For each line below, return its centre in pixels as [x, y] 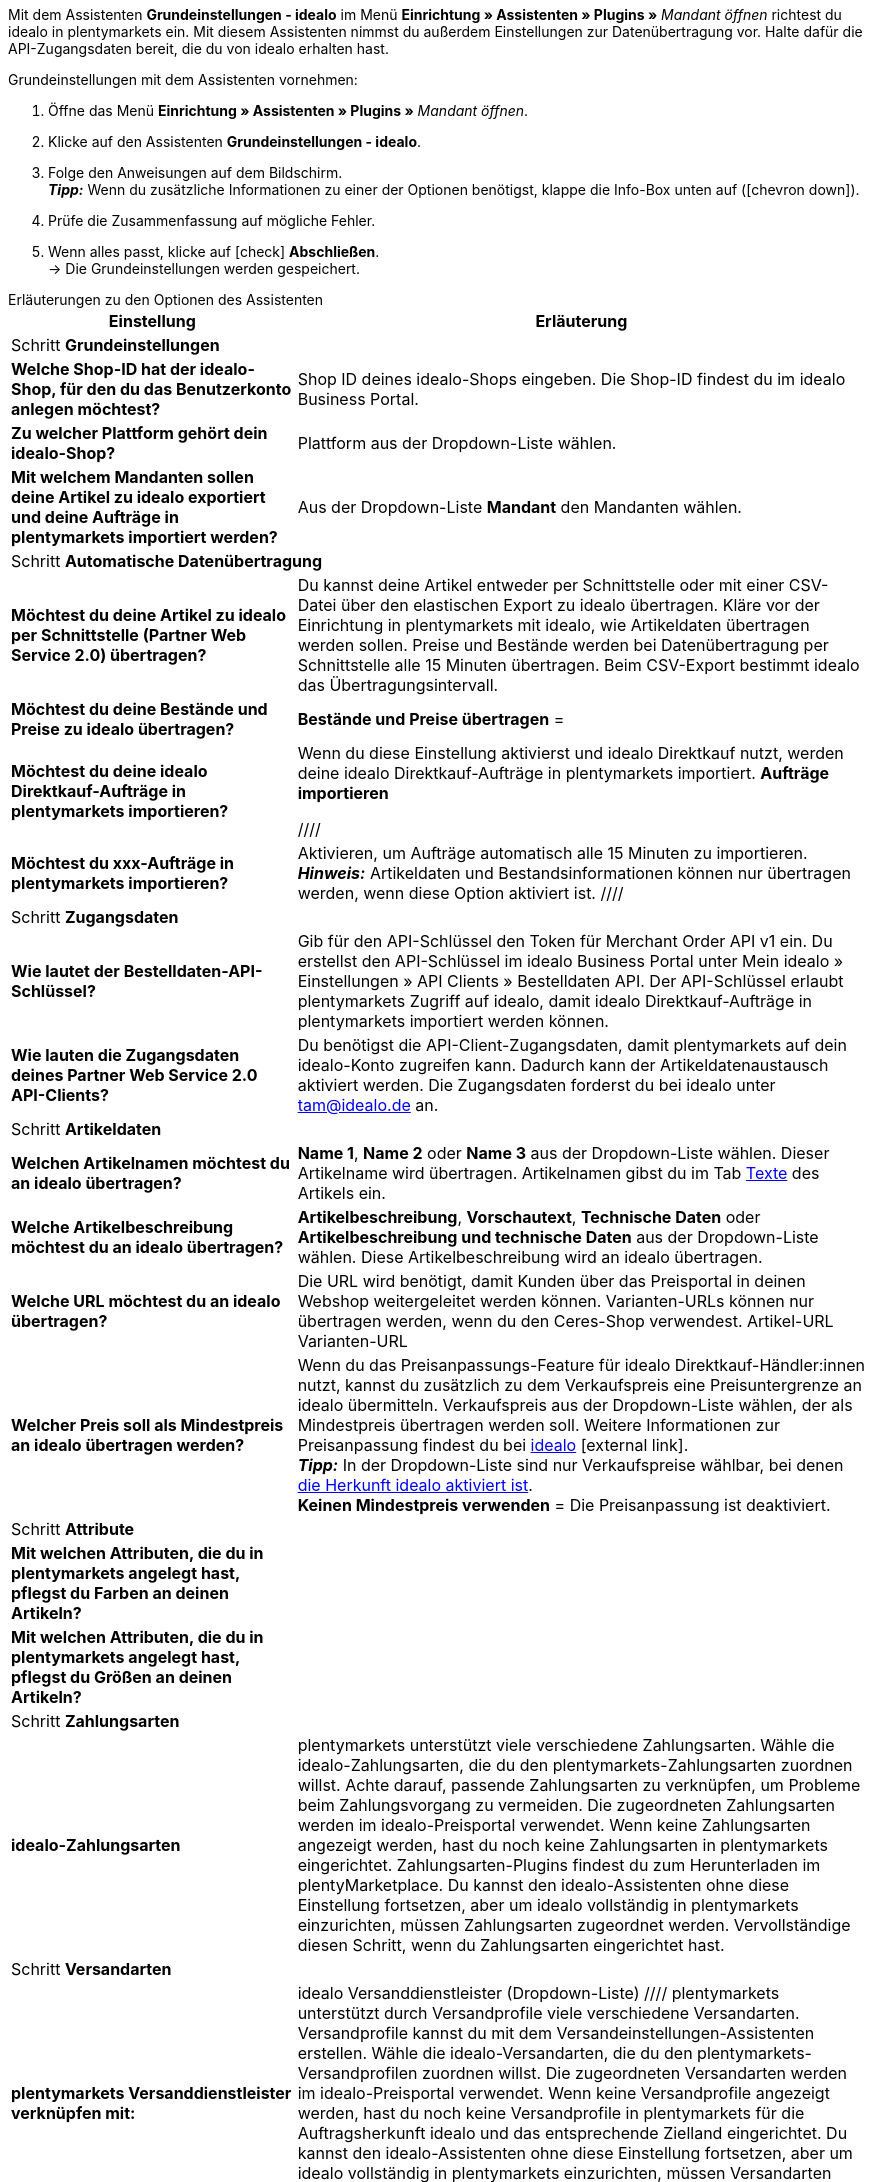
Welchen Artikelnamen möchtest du [150, 1163]
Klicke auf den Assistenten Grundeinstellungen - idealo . [235, 141]
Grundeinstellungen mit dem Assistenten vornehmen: [183, 79]
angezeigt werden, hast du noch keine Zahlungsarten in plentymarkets [562, 1845]
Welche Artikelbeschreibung [122, 1227]
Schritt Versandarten [91, 1969]
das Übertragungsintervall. [398, 685]
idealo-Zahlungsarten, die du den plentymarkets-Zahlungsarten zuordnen [575, 1765]
